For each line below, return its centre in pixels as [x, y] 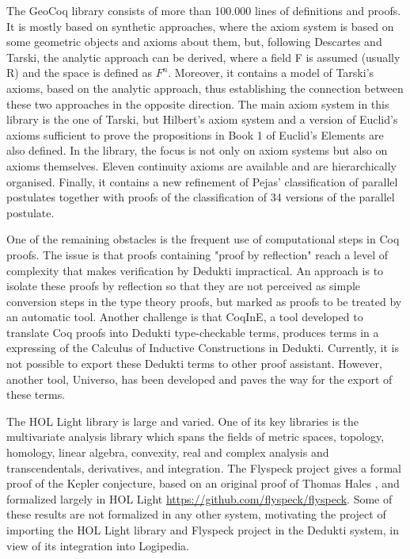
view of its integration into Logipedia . [98, 545]
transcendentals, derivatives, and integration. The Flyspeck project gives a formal [204, 467]
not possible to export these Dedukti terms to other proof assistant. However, [194, 364]
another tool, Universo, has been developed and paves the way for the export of [199, 379]
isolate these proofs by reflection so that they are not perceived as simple [184, 286]
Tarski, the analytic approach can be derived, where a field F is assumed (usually [203, 57]
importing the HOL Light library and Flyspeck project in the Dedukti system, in [203, 530]
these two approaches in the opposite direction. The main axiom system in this [198, 103]
